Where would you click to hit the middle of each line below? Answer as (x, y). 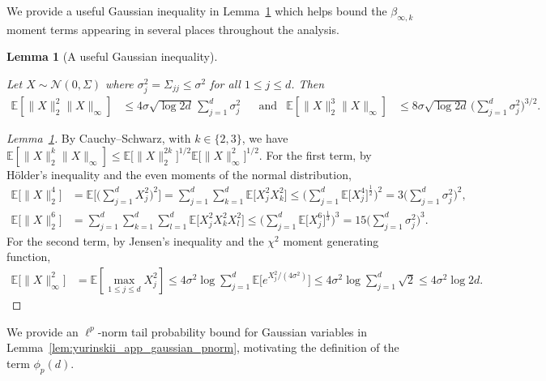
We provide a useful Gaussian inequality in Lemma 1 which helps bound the (197, 11)
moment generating (331, 240)
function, (29, 257)
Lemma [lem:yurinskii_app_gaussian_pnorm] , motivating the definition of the (203, 347)
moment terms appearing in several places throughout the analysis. (173, 29)
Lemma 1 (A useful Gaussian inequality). (112, 56)
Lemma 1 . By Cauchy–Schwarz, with (99, 138)
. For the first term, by (315, 154)
